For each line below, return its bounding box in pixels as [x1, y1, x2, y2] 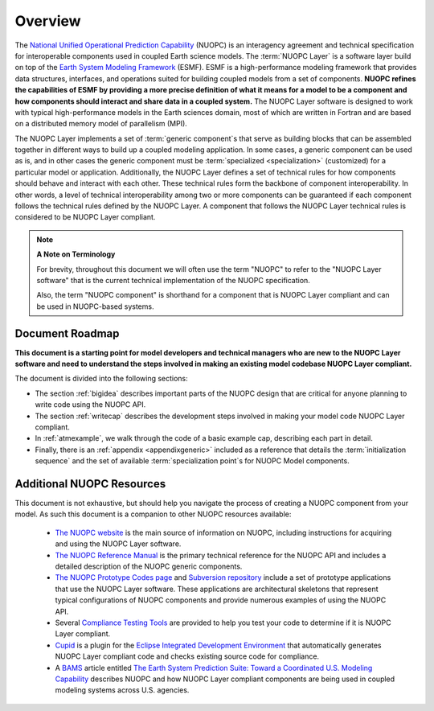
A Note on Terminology [36, 249, 116, 259]
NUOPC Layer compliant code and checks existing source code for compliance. [55, 651, 320, 661]
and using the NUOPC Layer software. [55, 539, 182, 549]
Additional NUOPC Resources [14, 477, 166, 491]
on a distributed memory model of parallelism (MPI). [14, 119, 188, 129]
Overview [14, 12, 81, 30]
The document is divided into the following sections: [14, 374, 188, 384]
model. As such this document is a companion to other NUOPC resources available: [14, 509, 292, 519]
